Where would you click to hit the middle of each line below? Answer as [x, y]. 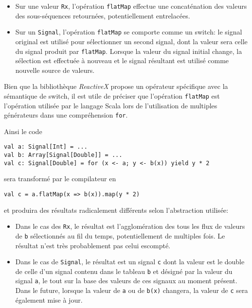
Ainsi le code [23, 131]
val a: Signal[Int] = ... [46, 147]
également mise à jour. [49, 299]
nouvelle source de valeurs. [55, 70]
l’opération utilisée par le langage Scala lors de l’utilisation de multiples [111, 105]
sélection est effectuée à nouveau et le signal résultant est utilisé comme [122, 60]
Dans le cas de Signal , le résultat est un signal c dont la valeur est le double [130, 262]
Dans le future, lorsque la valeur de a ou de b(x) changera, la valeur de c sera [132, 290]
